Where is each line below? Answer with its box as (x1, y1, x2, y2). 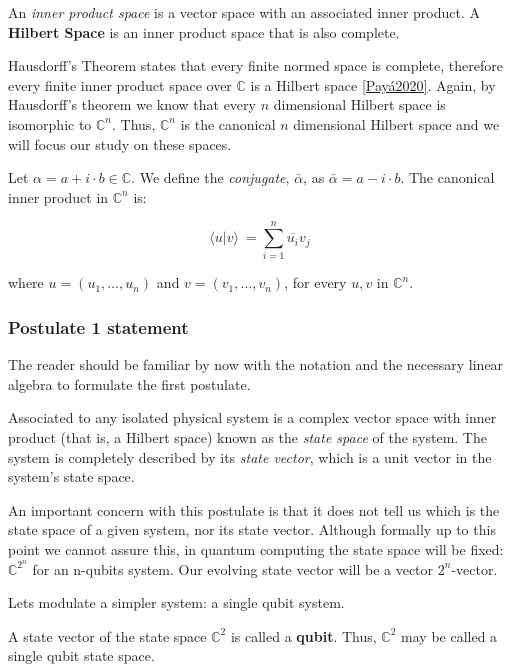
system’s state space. (8, 466, 135, 487)
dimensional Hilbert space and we (293, 113, 500, 134)
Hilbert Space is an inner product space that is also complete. (8, 21, 400, 42)
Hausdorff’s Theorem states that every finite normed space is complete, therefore (8, 55, 503, 76)
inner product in (8, 186, 109, 207)
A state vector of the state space (8, 625, 207, 646)
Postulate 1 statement (8, 314, 189, 339)
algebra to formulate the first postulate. (8, 373, 251, 394)
